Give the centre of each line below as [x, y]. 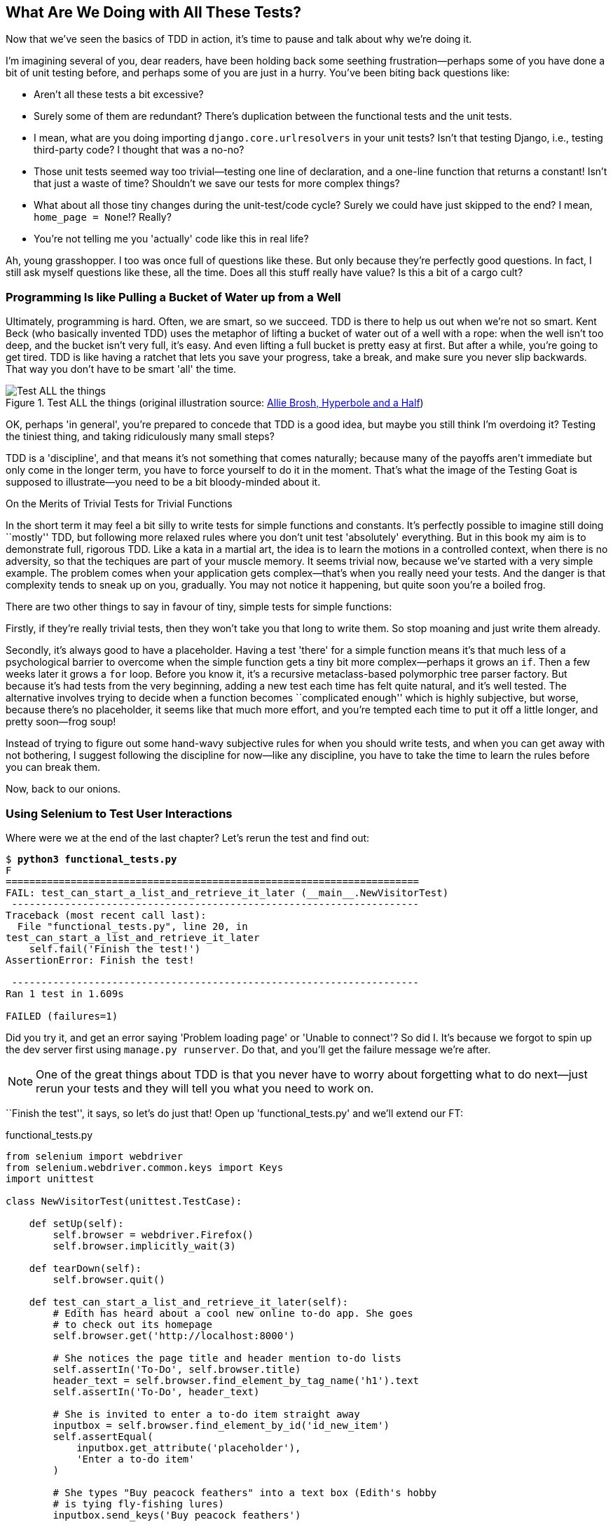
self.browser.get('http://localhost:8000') [174, 1335]
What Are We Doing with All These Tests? [154, 12]
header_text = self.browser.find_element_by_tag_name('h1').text [236, 1380]
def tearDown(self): [85, 1268]
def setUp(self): [76, 1223]
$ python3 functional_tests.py [91, 859]
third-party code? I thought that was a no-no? [139, 150]
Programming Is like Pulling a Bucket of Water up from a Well [173, 297]
